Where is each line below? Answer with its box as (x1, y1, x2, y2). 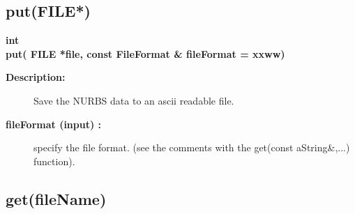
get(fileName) (6, 188, 107, 209)
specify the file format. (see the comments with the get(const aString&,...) (33, 140, 350, 155)
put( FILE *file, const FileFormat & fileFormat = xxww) (6, 46, 285, 61)
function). (33, 153, 75, 168)
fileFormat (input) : (6, 116, 102, 131)
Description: (6, 70, 66, 84)
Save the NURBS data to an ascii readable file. (33, 93, 234, 107)
